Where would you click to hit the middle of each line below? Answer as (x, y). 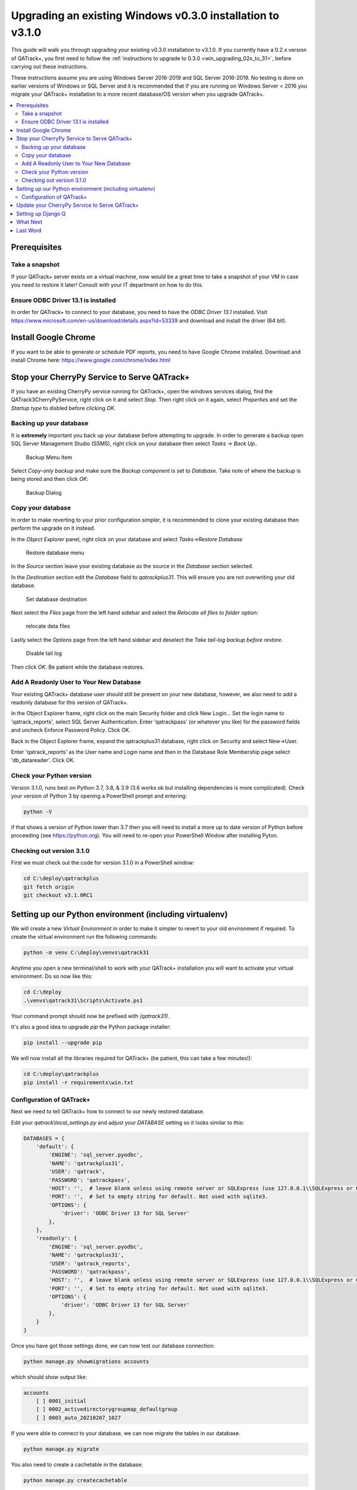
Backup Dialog (44, 492)
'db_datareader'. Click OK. (43, 760)
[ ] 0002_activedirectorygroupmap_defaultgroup (107, 1409)
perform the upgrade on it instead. (53, 528)
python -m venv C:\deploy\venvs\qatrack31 (86, 953)
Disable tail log (44, 653)
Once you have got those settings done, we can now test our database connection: (113, 1345)
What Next (29, 222)
